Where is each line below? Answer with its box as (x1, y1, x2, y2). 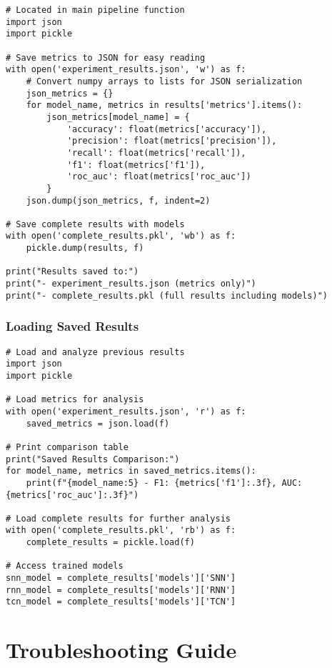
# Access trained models (6, 561, 124, 572)
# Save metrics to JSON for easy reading (6, 52, 206, 63)
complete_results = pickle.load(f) (26, 537, 195, 548)
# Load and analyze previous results (6, 347, 185, 357)
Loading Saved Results (6, 317, 139, 335)
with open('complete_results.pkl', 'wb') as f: (6, 231, 236, 241)
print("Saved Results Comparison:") (6, 454, 180, 464)
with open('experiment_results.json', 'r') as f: (6, 406, 246, 417)
